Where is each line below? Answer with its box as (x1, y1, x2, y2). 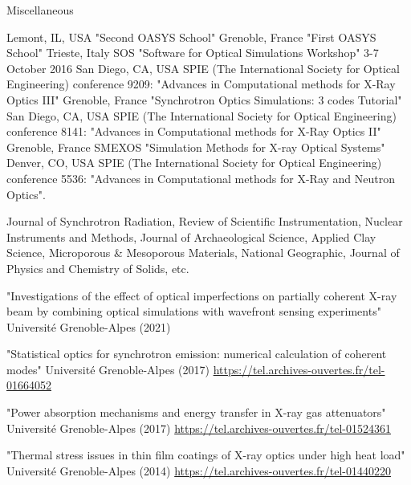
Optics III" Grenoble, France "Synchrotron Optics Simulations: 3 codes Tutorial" (6, 91, 402, 108)
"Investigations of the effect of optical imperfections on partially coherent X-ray (6, 287, 397, 304)
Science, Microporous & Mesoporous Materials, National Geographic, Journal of (6, 244, 400, 261)
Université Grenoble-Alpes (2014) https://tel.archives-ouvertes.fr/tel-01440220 (6, 462, 392, 479)
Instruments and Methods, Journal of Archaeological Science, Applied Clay (6, 228, 376, 245)
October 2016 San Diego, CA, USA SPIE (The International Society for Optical (6, 59, 400, 76)
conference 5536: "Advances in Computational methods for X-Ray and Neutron (6, 169, 396, 186)
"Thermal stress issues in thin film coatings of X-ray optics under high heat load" (6, 446, 405, 463)
